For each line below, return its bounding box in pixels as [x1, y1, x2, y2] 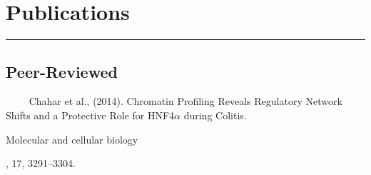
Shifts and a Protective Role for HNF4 [6, 107, 175, 122]
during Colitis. [183, 107, 247, 122]
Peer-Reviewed [6, 60, 118, 82]
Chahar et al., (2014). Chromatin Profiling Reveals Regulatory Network [29, 94, 342, 109]
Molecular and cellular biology [6, 131, 138, 146]
